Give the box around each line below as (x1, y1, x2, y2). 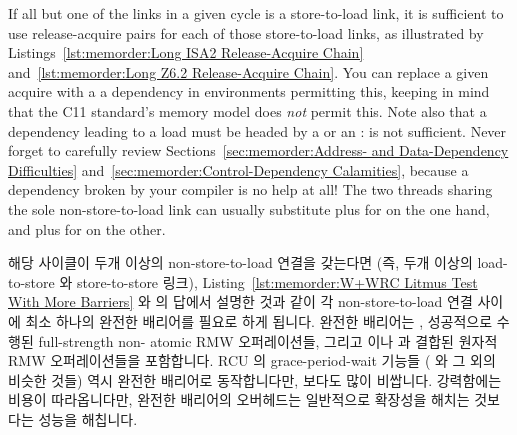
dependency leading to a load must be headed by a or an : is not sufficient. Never (8, 120, 507, 141)
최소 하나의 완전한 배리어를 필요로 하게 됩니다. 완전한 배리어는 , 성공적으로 (25, 310, 493, 331)
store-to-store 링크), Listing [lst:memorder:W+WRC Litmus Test (76, 271, 478, 292)
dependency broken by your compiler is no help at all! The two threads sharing (8, 179, 493, 200)
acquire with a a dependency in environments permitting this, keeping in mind (8, 81, 490, 102)
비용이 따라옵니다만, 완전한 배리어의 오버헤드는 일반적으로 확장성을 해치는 (8, 389, 470, 410)
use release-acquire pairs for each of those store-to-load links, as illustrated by (8, 22, 484, 43)
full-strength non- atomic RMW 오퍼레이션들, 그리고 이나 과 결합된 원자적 (38, 330, 498, 351)
